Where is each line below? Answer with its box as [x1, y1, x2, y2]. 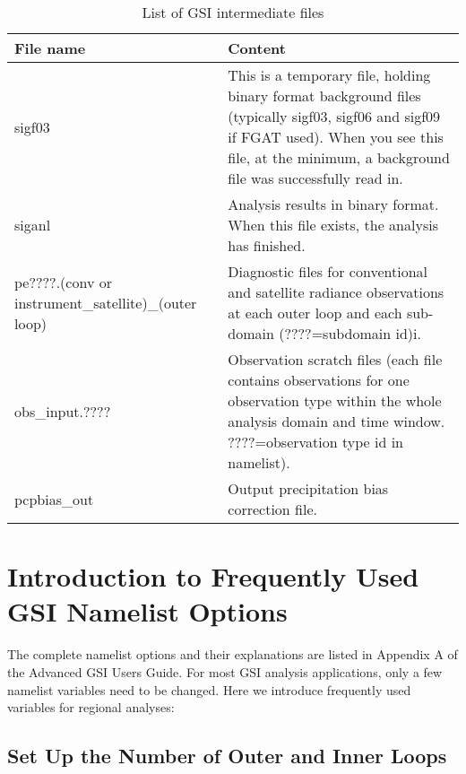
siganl [14, 214, 51, 235]
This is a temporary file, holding [228, 65, 431, 85]
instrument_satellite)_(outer [14, 291, 197, 313]
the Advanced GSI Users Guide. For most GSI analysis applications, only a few [7, 662, 443, 681]
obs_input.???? [14, 400, 111, 422]
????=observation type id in [228, 431, 403, 452]
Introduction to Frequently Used [7, 558, 419, 595]
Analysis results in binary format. [228, 194, 439, 214]
